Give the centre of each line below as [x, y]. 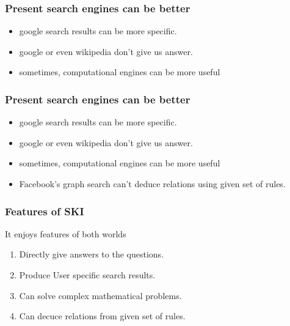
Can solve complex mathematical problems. [100, 295]
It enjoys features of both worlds [66, 233]
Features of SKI [45, 211]
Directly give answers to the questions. [92, 254]
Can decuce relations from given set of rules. [102, 316]
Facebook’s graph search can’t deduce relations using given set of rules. [152, 183]
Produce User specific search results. [87, 275]
